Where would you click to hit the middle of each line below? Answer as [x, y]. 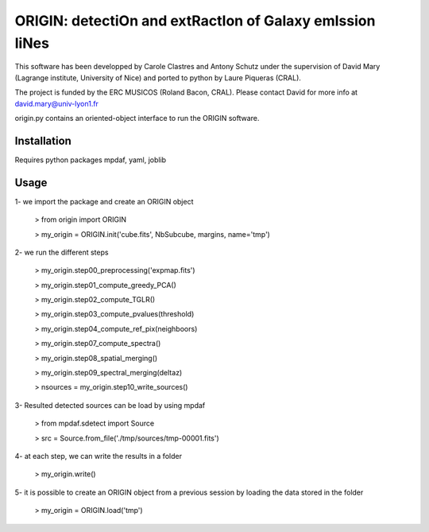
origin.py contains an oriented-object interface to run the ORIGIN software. [137, 118]
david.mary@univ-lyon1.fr [57, 103]
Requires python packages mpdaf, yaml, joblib [91, 160]
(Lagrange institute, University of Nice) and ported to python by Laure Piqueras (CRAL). [158, 78]
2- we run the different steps [62, 252]
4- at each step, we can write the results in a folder [99, 456]
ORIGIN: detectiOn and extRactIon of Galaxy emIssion [195, 21]
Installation [43, 140]
